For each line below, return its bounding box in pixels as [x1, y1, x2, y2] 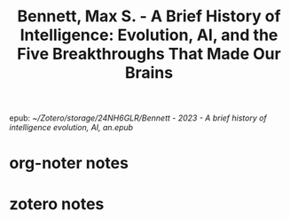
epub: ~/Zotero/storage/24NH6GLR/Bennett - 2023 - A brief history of [9, 113, 268, 123]
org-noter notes [9, 153, 129, 174]
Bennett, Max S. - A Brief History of [17, 6, 281, 27]
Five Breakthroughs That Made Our [17, 44, 281, 64]
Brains [124, 63, 174, 83]
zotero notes [9, 193, 105, 214]
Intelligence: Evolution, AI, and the [20, 25, 278, 45]
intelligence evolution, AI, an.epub [9, 122, 134, 133]
